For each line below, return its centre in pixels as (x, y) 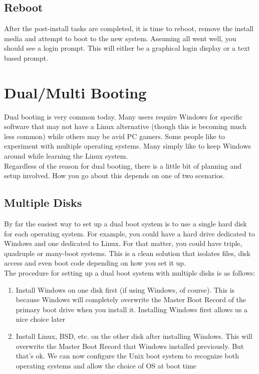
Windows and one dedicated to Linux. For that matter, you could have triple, (123, 243)
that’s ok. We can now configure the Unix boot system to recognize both (127, 356)
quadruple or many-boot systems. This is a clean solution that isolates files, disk (127, 253)
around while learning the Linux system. (66, 156)
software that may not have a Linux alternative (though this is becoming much (125, 126)
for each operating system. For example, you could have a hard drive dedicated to (129, 233)
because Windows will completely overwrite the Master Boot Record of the (131, 299)
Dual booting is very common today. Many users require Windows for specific (123, 116)
